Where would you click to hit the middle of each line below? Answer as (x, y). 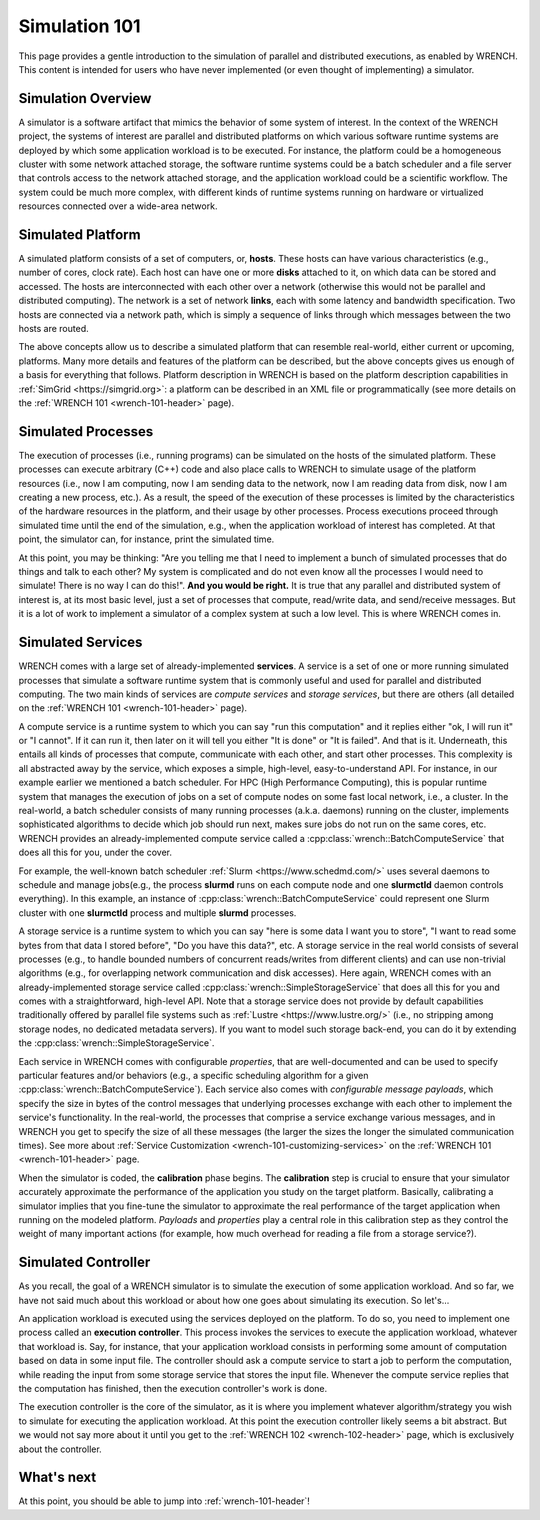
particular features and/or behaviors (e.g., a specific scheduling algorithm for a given (193, 1076)
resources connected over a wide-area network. (118, 206)
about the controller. (60, 1449)
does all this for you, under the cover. (95, 852)
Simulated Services (80, 642)
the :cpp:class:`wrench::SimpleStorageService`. (116, 1043)
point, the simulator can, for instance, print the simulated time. (146, 539)
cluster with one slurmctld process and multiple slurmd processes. (157, 912)
